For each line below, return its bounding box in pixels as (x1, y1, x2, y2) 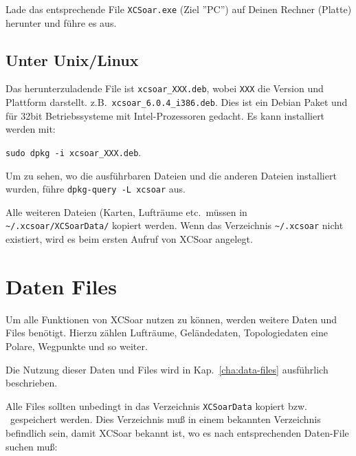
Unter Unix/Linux (5, 49, 139, 70)
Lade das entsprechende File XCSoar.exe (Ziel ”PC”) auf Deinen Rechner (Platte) (5, 2, 352, 16)
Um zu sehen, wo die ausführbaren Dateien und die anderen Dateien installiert (5, 168, 337, 182)
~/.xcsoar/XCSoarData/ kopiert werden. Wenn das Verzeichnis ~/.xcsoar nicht (5, 218, 344, 232)
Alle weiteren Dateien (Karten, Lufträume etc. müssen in (5, 204, 247, 219)
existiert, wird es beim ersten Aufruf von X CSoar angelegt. (5, 232, 253, 246)
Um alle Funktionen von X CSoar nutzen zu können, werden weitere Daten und (5, 312, 337, 326)
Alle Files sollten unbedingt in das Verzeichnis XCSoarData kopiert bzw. (5, 398, 307, 413)
